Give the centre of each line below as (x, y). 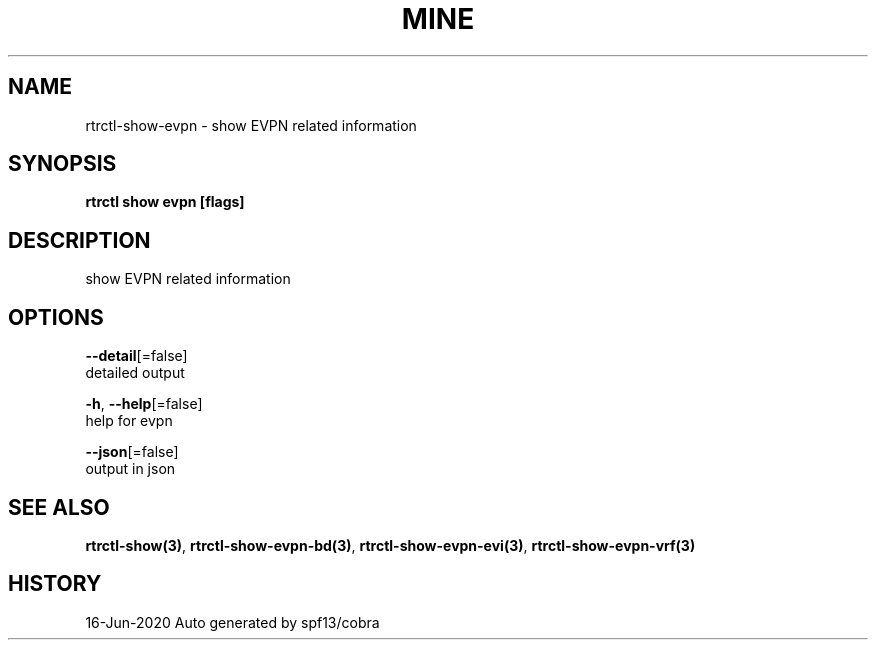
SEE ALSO (59, 507)
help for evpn (129, 421)
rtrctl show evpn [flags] (165, 202)
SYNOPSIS (62, 164)
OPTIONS (56, 317)
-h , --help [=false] (144, 404)
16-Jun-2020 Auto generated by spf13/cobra (232, 622)
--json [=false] (132, 452)
